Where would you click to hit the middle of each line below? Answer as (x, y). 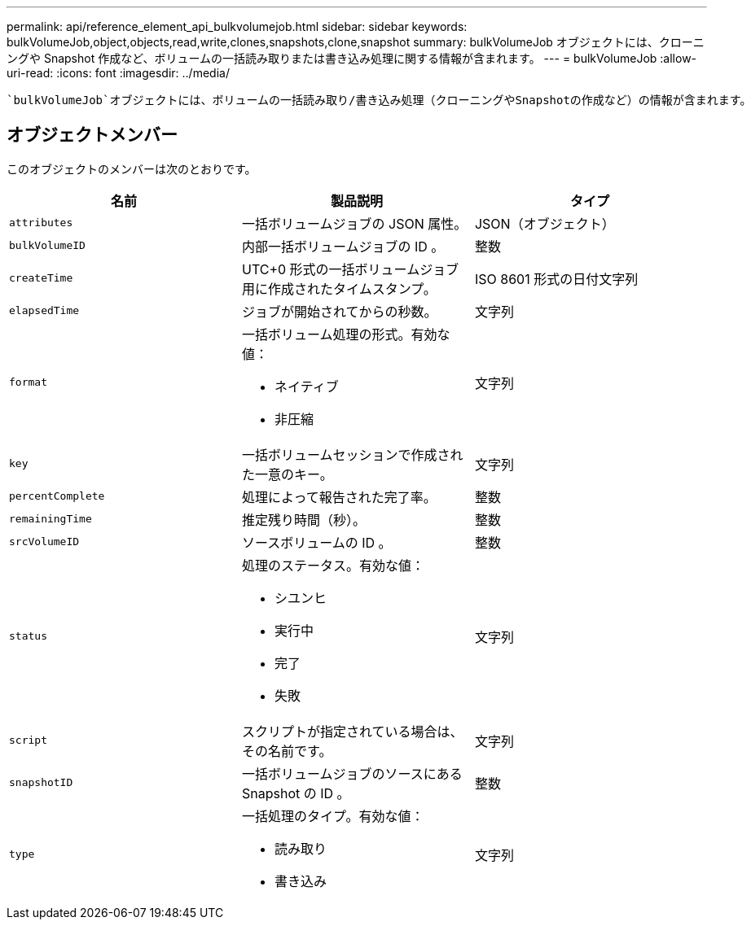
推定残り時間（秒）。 (303, 520)
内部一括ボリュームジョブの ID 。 (343, 246)
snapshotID (41, 783)
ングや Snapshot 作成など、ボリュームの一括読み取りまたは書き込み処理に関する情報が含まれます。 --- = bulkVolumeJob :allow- (352, 58)
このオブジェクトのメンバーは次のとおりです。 (132, 168)
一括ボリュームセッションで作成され (352, 454)
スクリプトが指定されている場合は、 (352, 731)
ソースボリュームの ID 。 (316, 542)
